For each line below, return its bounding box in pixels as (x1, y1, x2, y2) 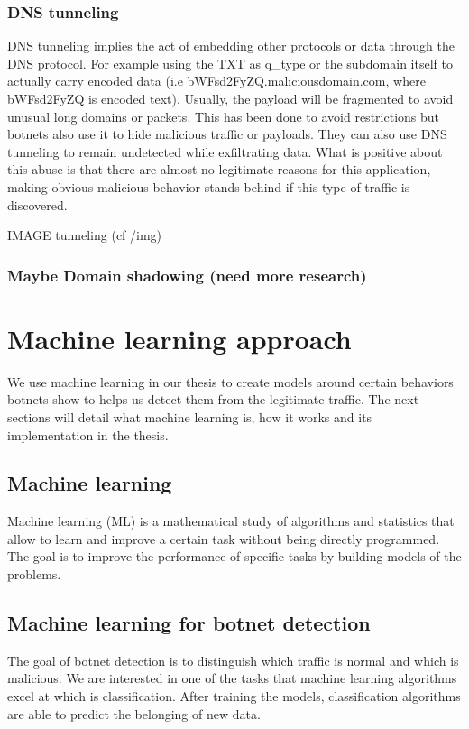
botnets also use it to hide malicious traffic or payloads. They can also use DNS (7, 125, 447, 143)
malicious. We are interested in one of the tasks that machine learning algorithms (7, 669, 457, 687)
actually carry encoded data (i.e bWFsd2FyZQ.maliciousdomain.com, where (7, 71, 426, 90)
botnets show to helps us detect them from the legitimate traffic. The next (7, 390, 419, 409)
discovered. (7, 195, 68, 214)
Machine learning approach (7, 319, 352, 356)
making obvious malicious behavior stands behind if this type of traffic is (7, 177, 410, 196)
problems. (7, 565, 61, 584)
